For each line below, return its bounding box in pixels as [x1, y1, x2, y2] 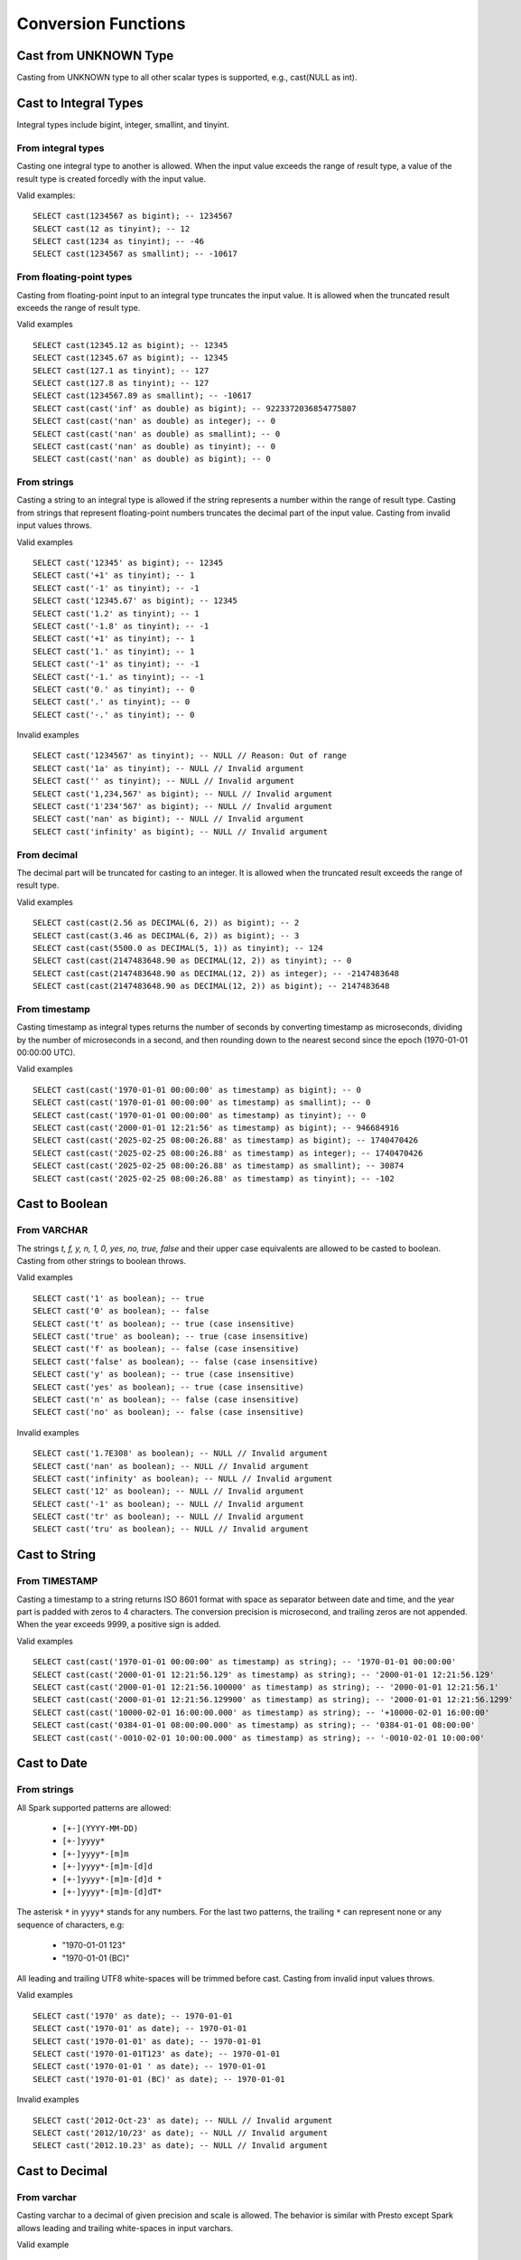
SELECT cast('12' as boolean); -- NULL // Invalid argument [33, 1486, 304, 1496]
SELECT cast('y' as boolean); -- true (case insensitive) [33, 1370, 295, 1380]
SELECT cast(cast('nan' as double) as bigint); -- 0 [33, 454, 271, 465]
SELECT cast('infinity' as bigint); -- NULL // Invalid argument [33, 826, 329, 836]
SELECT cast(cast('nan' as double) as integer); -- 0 [33, 416, 275, 427]
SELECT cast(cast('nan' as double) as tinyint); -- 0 [33, 441, 275, 451]
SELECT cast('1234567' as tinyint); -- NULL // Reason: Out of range [33, 750, 348, 761]
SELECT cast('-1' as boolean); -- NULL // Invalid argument [33, 1499, 304, 1509]
